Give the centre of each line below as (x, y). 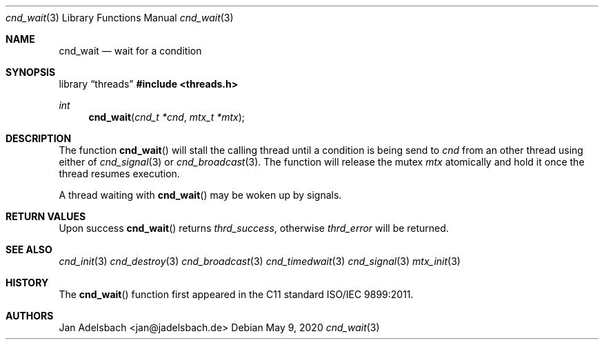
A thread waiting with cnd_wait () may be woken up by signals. (200, 195)
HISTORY (27, 283)
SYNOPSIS (31, 72)
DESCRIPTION (39, 138)
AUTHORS (30, 316)
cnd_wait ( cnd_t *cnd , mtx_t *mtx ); (167, 117)
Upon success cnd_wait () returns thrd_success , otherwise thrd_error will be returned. (254, 228)
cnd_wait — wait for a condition (130, 51)
